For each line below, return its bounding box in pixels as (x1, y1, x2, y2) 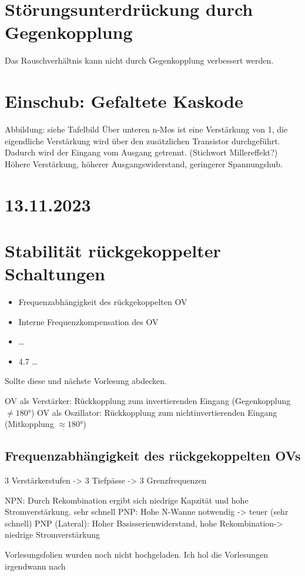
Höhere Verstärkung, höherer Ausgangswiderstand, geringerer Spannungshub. (5, 157, 283, 170)
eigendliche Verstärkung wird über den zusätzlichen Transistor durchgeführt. (5, 134, 280, 147)
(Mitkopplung (5, 418, 54, 430)
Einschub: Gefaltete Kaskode (5, 89, 243, 113)
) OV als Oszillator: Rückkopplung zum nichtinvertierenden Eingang (31, 406, 277, 418)
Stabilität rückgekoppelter (5, 238, 221, 262)
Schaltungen (5, 261, 105, 286)
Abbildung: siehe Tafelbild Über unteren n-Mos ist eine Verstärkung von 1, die (5, 123, 288, 135)
